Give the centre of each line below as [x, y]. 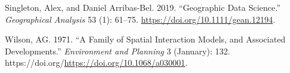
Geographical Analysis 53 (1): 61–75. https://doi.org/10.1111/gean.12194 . [140, 19]
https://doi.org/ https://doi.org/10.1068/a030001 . [96, 63]
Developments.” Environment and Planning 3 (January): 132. [118, 51]
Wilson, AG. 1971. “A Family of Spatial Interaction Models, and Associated [145, 39]
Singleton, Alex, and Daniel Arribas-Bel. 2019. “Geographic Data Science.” [143, 7]
